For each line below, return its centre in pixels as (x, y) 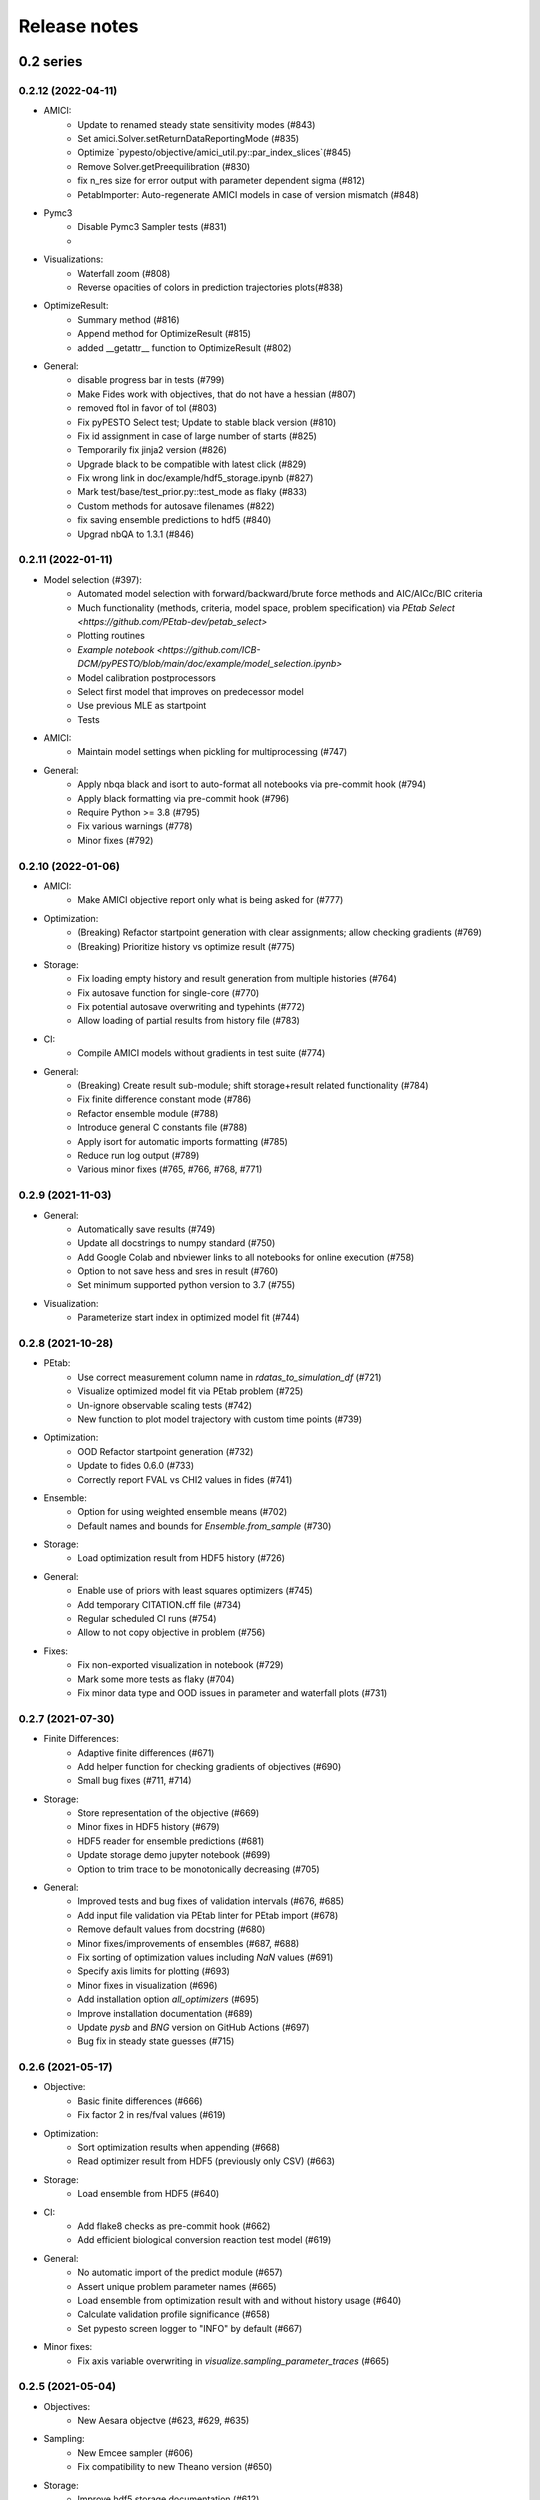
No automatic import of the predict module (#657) (180, 2272)
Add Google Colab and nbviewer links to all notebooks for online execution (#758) (246, 1257)
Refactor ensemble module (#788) (148, 1113)
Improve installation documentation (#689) (165, 2013)
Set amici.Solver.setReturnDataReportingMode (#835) (188, 139)
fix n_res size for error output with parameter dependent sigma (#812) (221, 181)
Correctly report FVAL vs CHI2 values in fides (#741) (185, 1479)
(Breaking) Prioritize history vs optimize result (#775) (186, 946)
